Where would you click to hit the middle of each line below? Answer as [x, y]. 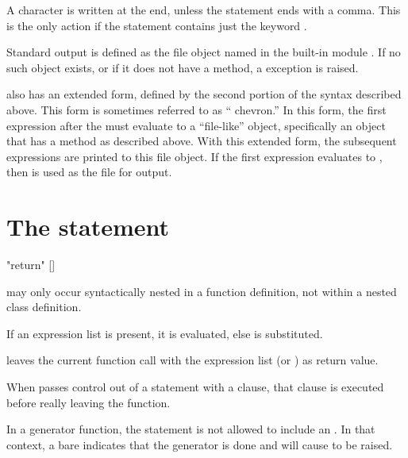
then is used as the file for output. [89, 172]
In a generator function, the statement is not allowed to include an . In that [191, 429]
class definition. [44, 307]
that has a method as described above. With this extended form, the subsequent [202, 141]
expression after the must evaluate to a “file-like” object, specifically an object [196, 125]
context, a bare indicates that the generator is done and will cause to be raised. [200, 444]
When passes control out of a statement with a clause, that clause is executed [195, 387]
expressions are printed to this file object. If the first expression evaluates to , [194, 156]
